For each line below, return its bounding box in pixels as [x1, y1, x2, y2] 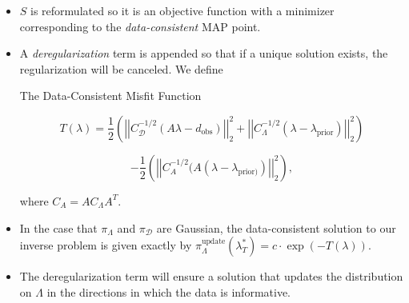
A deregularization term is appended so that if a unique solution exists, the [19, 45, 388, 62]
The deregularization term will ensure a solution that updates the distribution [19, 268, 403, 285]
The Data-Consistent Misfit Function [19, 87, 202, 104]
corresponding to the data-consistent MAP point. [19, 18, 261, 34]
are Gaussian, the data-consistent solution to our [156, 219, 396, 236]
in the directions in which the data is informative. [46, 283, 291, 300]
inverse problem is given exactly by [19, 237, 192, 253]
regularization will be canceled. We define [19, 60, 223, 77]
